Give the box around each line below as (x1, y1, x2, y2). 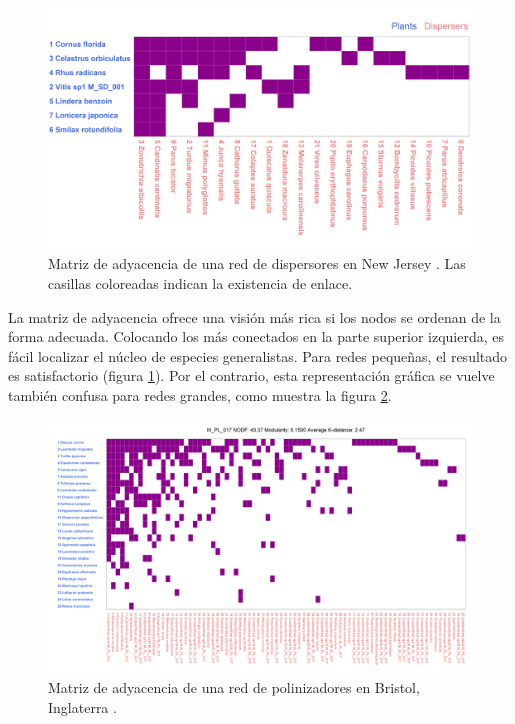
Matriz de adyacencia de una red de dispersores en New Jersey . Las (48, 253, 466, 274)
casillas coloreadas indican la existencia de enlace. (48, 273, 353, 293)
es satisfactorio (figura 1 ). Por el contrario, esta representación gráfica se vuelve (8, 365, 495, 386)
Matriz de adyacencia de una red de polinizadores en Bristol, (48, 677, 420, 698)
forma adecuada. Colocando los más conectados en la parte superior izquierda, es (8, 326, 505, 347)
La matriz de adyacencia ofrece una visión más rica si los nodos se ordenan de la (8, 306, 501, 327)
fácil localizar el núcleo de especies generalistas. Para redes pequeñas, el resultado (8, 345, 508, 366)
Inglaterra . (48, 696, 117, 717)
